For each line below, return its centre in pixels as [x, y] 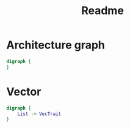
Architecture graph [56, 45]
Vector [24, 92]
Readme [103, 11]
